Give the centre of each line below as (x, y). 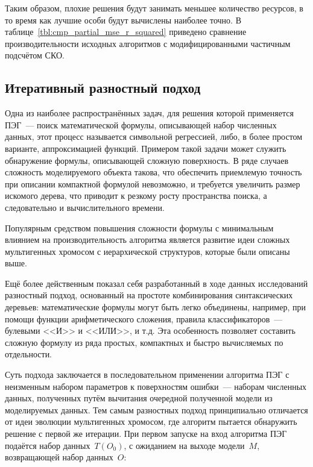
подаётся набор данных (48, 445)
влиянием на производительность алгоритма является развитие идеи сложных (147, 240)
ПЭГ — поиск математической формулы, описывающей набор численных (141, 124)
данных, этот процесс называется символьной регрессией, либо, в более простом (154, 136)
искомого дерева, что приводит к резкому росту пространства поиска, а (136, 196)
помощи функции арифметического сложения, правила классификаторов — (144, 318)
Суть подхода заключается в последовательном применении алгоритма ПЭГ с (147, 375)
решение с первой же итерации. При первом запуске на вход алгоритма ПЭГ (146, 434)
